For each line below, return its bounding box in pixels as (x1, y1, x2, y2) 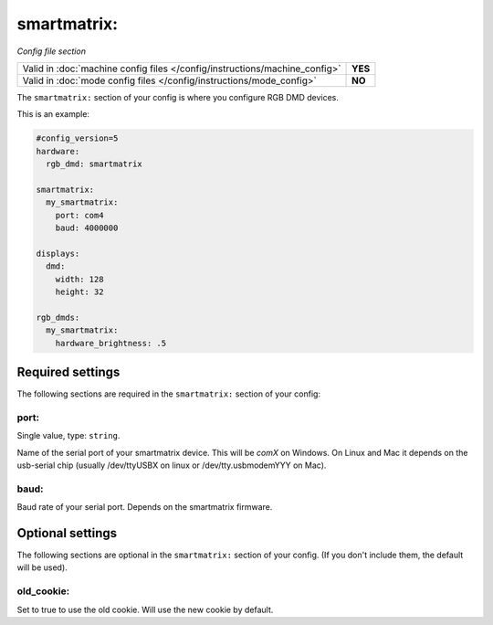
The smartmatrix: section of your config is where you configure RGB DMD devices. (16, 91, 340, 102)
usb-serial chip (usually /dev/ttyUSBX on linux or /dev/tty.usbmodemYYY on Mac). (16, 460, 327, 471)
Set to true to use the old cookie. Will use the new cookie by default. (16, 604, 274, 615)
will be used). (16, 562, 68, 573)
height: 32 (55, 287, 104, 297)
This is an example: (16, 109, 90, 120)
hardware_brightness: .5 (55, 338, 167, 348)
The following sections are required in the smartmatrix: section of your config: (16, 388, 321, 399)
